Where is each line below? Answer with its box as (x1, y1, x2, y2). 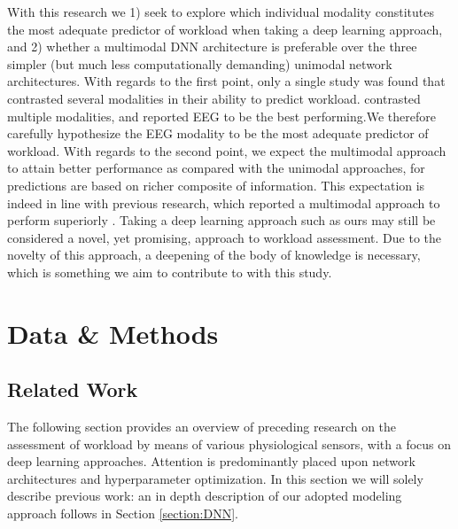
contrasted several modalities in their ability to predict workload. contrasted (7, 89, 421, 107)
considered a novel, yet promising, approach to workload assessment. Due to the (7, 228, 441, 246)
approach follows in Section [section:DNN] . (7, 504, 238, 523)
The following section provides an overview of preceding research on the (7, 417, 397, 436)
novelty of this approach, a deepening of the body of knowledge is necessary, (7, 245, 421, 264)
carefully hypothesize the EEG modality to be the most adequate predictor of (7, 124, 429, 143)
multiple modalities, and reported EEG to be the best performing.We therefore (7, 106, 436, 125)
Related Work (7, 376, 138, 403)
